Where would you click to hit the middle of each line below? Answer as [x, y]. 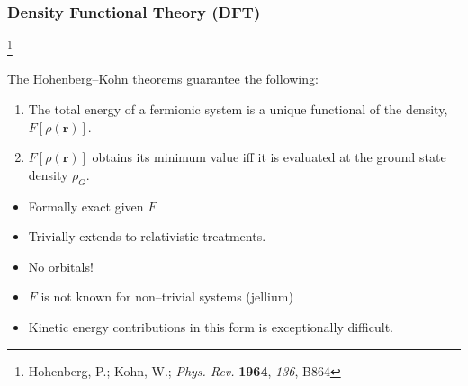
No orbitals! [61, 266]
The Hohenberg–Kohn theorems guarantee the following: [163, 79]
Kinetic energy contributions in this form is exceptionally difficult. [211, 327]
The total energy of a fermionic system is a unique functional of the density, [238, 109]
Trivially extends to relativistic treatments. [147, 236]
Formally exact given [86, 206]
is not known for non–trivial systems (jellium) [167, 296]
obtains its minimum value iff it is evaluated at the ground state [269, 157]
